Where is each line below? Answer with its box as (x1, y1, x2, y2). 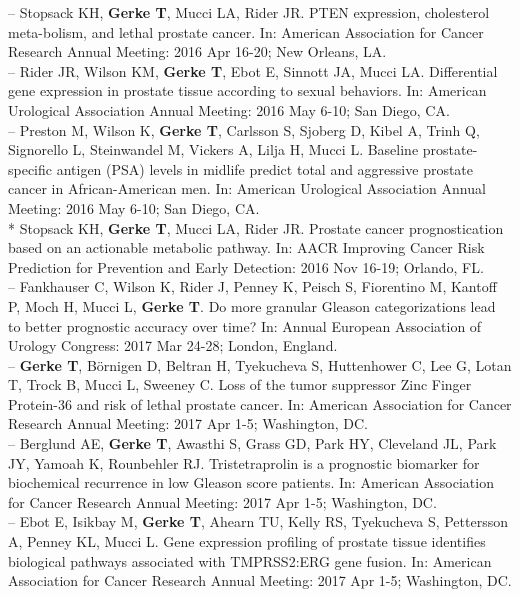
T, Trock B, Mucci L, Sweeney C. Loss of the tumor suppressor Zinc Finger (8, 374, 472, 395)
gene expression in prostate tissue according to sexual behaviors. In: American (8, 80, 487, 101)
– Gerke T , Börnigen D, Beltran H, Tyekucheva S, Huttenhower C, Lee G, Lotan (8, 354, 512, 375)
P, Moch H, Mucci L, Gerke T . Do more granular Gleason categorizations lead (8, 295, 496, 316)
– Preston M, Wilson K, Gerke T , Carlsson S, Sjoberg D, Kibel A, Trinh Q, (8, 119, 480, 140)
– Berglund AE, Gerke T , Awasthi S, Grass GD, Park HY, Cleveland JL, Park (8, 433, 497, 454)
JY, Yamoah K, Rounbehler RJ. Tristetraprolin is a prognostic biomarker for (8, 452, 480, 473)
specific (8, 158, 53, 179)
